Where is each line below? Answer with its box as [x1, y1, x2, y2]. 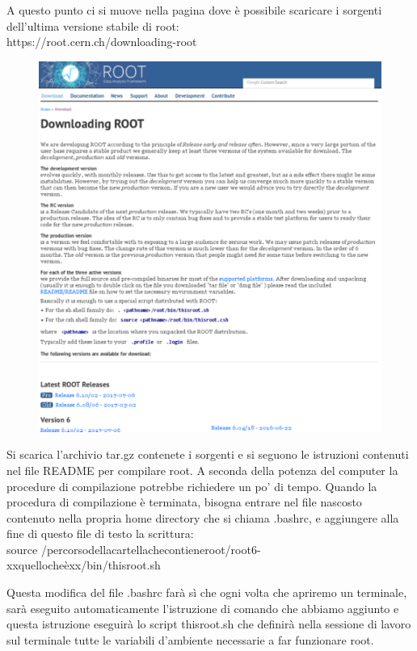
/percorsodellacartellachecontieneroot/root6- [40, 540, 261, 557]
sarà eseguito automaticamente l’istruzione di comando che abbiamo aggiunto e [6, 599, 399, 616]
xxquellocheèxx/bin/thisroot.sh [6, 556, 161, 573]
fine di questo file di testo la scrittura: [6, 525, 194, 542]
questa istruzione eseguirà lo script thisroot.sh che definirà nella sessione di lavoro [6, 615, 411, 632]
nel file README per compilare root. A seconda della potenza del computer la [6, 461, 398, 478]
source [6, 540, 38, 557]
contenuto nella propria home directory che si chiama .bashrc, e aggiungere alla [6, 509, 399, 526]
